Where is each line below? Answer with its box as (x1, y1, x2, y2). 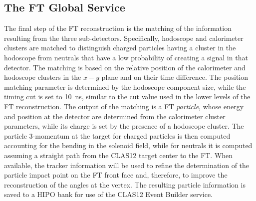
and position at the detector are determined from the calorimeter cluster (4, 111, 226, 121)
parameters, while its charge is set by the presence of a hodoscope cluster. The (4, 121, 244, 131)
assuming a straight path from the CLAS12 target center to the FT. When (4, 150, 233, 160)
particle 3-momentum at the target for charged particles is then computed (4, 130, 231, 141)
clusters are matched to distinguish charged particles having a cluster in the (4, 42, 236, 53)
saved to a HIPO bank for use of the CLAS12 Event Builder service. (4, 189, 213, 200)
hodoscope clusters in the (4, 72, 81, 82)
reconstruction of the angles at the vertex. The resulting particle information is (4, 179, 246, 190)
